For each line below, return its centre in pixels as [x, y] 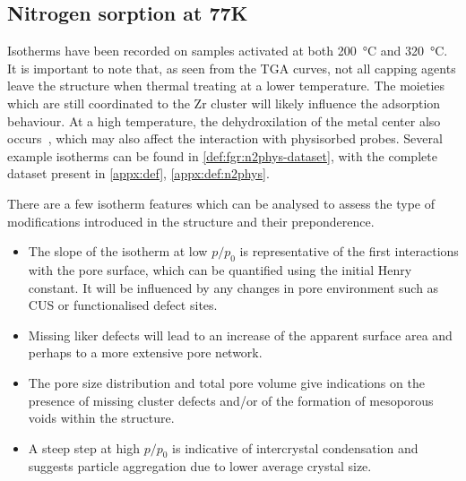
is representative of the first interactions [349, 251]
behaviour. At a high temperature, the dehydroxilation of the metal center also [224, 120]
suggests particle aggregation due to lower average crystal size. [200, 466]
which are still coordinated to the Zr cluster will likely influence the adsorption [224, 103]
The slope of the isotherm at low [118, 251]
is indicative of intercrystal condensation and [295, 447]
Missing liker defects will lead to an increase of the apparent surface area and [240, 335]
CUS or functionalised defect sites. [123, 305]
